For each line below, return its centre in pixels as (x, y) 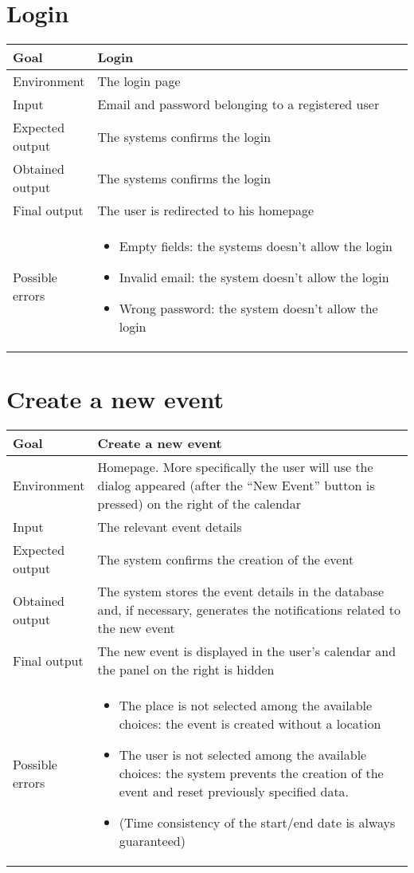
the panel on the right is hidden (186, 670)
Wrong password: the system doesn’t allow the (248, 309)
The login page (139, 81)
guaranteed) (152, 841)
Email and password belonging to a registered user (238, 104)
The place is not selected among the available (246, 706)
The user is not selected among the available (243, 755)
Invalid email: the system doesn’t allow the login (254, 277)
